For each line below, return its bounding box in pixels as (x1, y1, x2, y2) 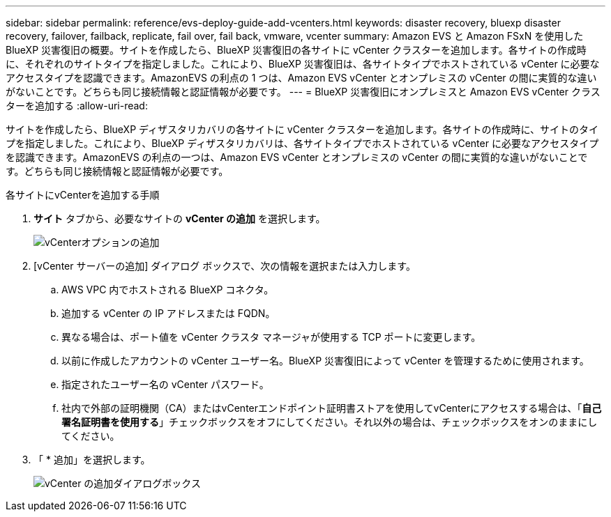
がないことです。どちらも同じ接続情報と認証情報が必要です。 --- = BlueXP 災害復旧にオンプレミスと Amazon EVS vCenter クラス (6, 86, 601, 98)
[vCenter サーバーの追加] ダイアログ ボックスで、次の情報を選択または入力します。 (33, 260, 416, 272)
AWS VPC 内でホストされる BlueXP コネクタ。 (61, 284, 274, 295)
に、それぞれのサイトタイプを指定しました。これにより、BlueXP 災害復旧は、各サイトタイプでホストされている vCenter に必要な (6, 58, 600, 70)
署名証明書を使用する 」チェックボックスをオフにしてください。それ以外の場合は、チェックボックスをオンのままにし (61, 416, 598, 428)
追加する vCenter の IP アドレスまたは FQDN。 (61, 307, 276, 319)
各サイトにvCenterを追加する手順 (6, 189, 160, 201)
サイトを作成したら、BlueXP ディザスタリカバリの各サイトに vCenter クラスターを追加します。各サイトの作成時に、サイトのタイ (6, 123, 599, 135)
